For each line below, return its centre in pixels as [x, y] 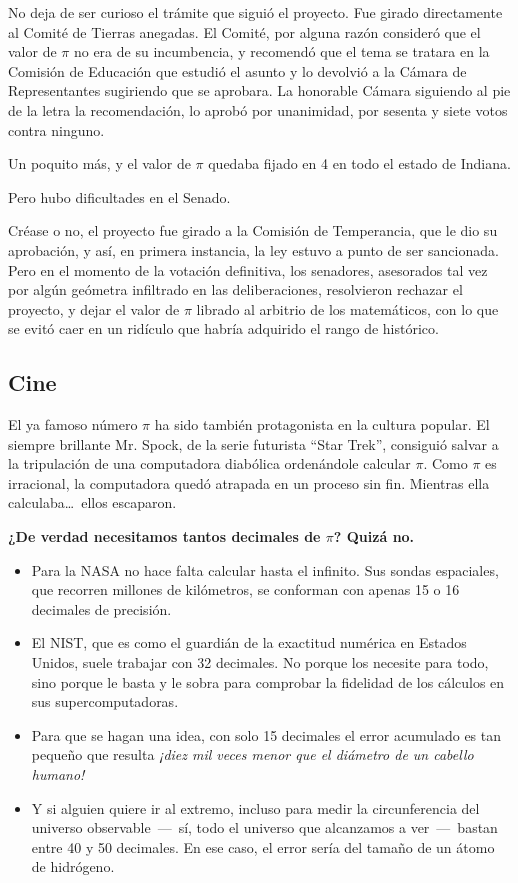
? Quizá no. [374, 536]
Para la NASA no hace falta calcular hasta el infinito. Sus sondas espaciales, [265, 569]
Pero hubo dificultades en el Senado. [119, 196]
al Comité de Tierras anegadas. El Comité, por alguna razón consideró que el [244, 31]
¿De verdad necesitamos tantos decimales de [164, 536]
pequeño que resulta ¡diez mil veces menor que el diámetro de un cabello [252, 754]
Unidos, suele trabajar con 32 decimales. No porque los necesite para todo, [260, 662]
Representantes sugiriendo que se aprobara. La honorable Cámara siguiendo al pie [259, 90]
